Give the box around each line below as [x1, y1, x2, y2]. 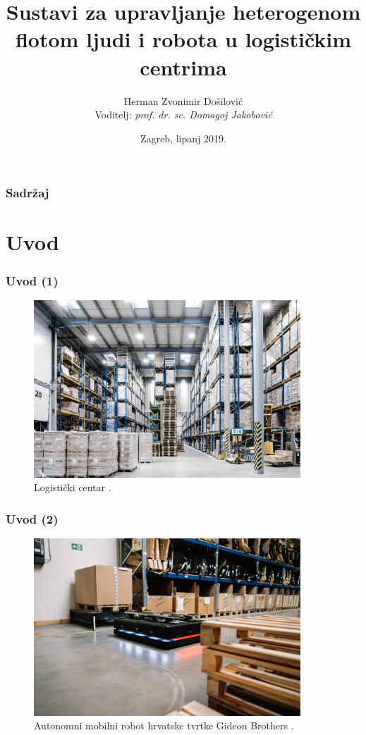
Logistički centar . [34, 480, 111, 495]
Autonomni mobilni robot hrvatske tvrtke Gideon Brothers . [34, 718, 294, 733]
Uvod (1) [6, 271, 59, 289]
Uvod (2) [6, 509, 59, 527]
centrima [140, 52, 227, 81]
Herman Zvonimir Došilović [123, 93, 243, 108]
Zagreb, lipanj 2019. [140, 130, 226, 145]
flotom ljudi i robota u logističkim [15, 25, 352, 54]
